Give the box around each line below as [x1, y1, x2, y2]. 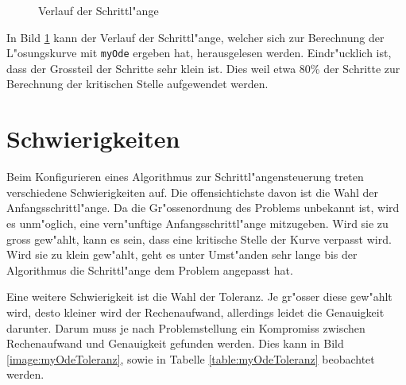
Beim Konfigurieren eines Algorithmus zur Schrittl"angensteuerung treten [6, 168, 364, 185]
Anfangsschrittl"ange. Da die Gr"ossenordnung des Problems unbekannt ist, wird [6, 199, 400, 216]
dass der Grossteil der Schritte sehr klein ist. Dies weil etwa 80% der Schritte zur [6, 60, 400, 76]
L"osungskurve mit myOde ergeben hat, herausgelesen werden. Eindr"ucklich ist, [6, 44, 392, 61]
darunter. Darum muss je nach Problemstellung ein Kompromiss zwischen [6, 319, 365, 336]
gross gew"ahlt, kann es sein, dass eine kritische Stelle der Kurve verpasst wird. [6, 230, 392, 247]
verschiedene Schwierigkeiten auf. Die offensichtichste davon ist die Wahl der [6, 183, 379, 200]
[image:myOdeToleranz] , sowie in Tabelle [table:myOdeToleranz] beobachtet [6, 350, 375, 367]
